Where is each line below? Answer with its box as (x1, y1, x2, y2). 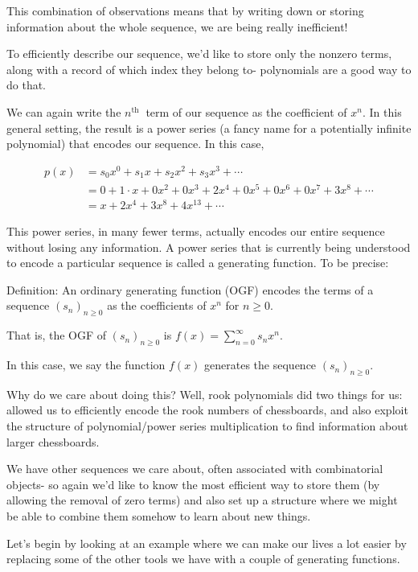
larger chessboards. (6, 433, 100, 450)
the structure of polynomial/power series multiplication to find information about (6, 418, 408, 434)
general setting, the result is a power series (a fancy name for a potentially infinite (6, 119, 412, 136)
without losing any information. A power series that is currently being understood (6, 238, 411, 255)
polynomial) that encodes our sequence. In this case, (6, 135, 264, 152)
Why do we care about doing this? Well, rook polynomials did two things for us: (6, 385, 403, 402)
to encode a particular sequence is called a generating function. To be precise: (6, 254, 389, 271)
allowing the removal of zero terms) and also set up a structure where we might (6, 492, 398, 508)
